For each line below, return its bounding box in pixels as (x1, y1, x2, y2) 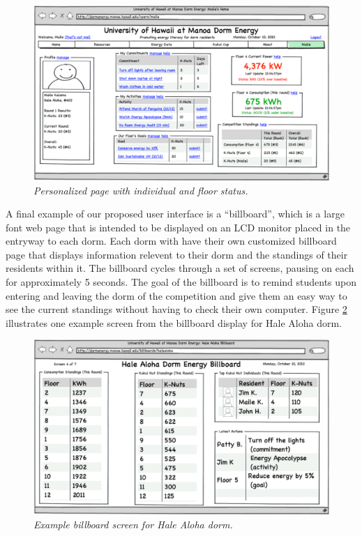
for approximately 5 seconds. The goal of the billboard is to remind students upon (6, 275, 357, 289)
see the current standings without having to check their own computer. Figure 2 (6, 302, 347, 316)
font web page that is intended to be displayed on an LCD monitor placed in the (6, 220, 351, 234)
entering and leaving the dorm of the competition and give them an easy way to (6, 288, 347, 303)
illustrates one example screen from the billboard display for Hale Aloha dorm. (6, 315, 342, 330)
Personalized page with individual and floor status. (33, 183, 248, 197)
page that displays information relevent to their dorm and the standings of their (6, 247, 348, 261)
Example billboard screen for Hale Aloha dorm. (33, 516, 233, 531)
